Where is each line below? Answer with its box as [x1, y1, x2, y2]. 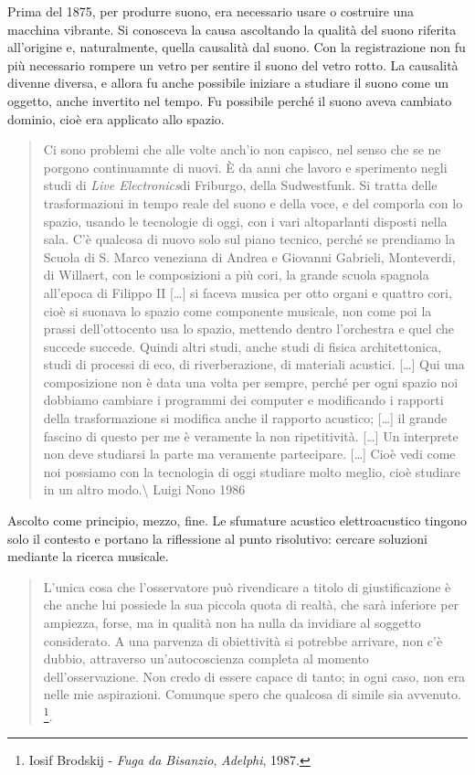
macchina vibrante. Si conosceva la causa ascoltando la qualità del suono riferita [7, 19, 457, 38]
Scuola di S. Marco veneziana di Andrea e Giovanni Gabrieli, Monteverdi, [43, 247, 456, 266]
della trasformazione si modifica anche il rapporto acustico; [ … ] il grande [43, 409, 448, 428]
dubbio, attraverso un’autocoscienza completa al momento [43, 649, 369, 668]
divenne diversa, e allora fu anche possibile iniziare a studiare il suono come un [7, 73, 449, 92]
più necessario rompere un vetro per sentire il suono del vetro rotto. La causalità [7, 55, 459, 74]
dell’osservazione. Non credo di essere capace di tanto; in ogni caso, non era [43, 666, 466, 685]
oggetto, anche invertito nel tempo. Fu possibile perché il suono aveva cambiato [7, 90, 452, 110]
